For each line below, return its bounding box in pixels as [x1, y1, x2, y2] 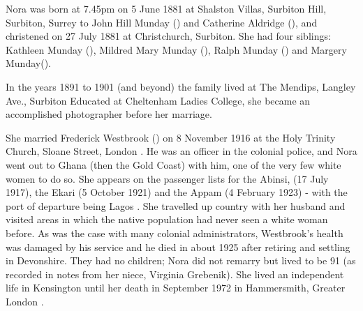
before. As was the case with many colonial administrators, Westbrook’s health [6, 225, 343, 240]
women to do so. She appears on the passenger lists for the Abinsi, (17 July [6, 171, 329, 185]
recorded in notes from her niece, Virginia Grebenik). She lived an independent [6, 266, 344, 281]
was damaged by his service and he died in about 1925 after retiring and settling [6, 239, 350, 254]
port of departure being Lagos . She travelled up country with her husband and [6, 198, 346, 213]
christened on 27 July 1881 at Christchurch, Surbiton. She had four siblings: [6, 29, 331, 43]
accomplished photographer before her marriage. [6, 107, 212, 121]
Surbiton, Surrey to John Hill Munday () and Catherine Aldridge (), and [6, 15, 318, 29]
